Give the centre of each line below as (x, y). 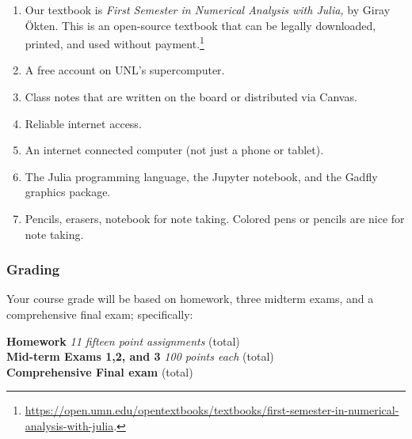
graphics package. (68, 192)
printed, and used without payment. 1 (114, 42)
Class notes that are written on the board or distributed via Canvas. (191, 97)
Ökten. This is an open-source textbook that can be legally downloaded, (200, 25)
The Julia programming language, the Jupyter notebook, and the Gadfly (201, 176)
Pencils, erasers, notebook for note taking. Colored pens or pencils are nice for (215, 218)
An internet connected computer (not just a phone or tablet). (174, 150)
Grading (33, 269)
